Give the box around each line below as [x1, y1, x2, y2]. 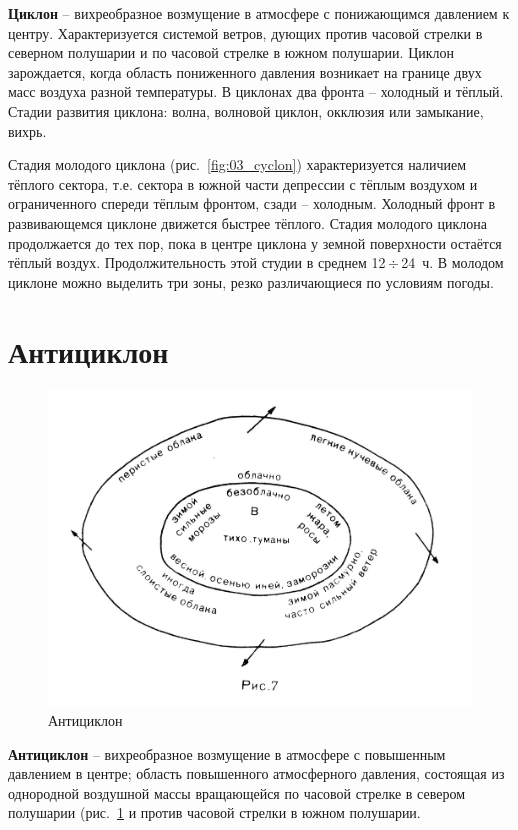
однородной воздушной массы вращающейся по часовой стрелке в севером [8, 782, 466, 803]
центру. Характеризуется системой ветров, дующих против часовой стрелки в [8, 22, 483, 43]
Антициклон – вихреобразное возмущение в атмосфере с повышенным [8, 743, 446, 764]
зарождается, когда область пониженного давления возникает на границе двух [8, 61, 482, 82]
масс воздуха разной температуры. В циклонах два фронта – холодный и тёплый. [8, 81, 504, 102]
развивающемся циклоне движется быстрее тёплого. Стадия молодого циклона [8, 212, 487, 233]
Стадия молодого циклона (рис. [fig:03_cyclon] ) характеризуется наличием [8, 154, 467, 175]
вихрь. [8, 120, 47, 141]
